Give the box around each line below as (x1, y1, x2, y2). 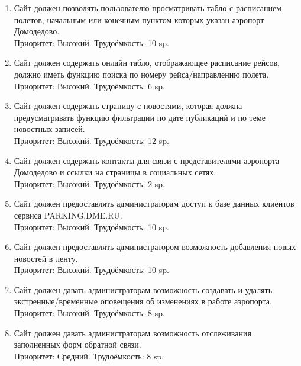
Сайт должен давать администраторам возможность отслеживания (14, 326, 251, 339)
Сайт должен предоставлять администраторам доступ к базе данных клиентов (14, 197, 294, 210)
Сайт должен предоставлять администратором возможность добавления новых (14, 240, 296, 253)
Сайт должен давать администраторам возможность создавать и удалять (14, 283, 273, 296)
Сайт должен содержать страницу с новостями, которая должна (14, 99, 242, 112)
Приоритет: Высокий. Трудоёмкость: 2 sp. (14, 177, 165, 190)
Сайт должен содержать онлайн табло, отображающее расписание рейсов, (14, 56, 280, 69)
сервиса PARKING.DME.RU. (14, 208, 122, 221)
